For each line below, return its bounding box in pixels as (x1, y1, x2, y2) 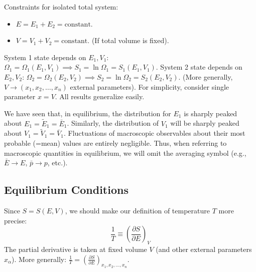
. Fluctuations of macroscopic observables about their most (63, 128, 245, 138)
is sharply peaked (184, 108, 237, 118)
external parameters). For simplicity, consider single (70, 81, 229, 92)
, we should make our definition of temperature (65, 205, 210, 215)
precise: (4, 215, 27, 225)
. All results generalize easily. (55, 91, 145, 102)
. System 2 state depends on (156, 62, 242, 72)
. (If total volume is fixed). (87, 35, 169, 46)
